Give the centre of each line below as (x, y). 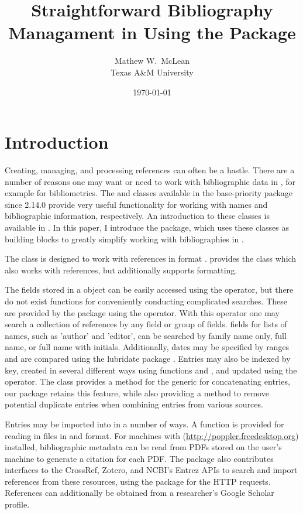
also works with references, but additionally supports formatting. (121, 270)
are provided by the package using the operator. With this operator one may (142, 312)
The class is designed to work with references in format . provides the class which (151, 258)
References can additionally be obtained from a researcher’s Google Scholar (140, 493)
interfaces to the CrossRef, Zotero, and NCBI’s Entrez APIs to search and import (151, 470)
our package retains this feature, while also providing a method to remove (137, 393)
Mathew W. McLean (152, 61)
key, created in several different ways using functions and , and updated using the (151, 370)
